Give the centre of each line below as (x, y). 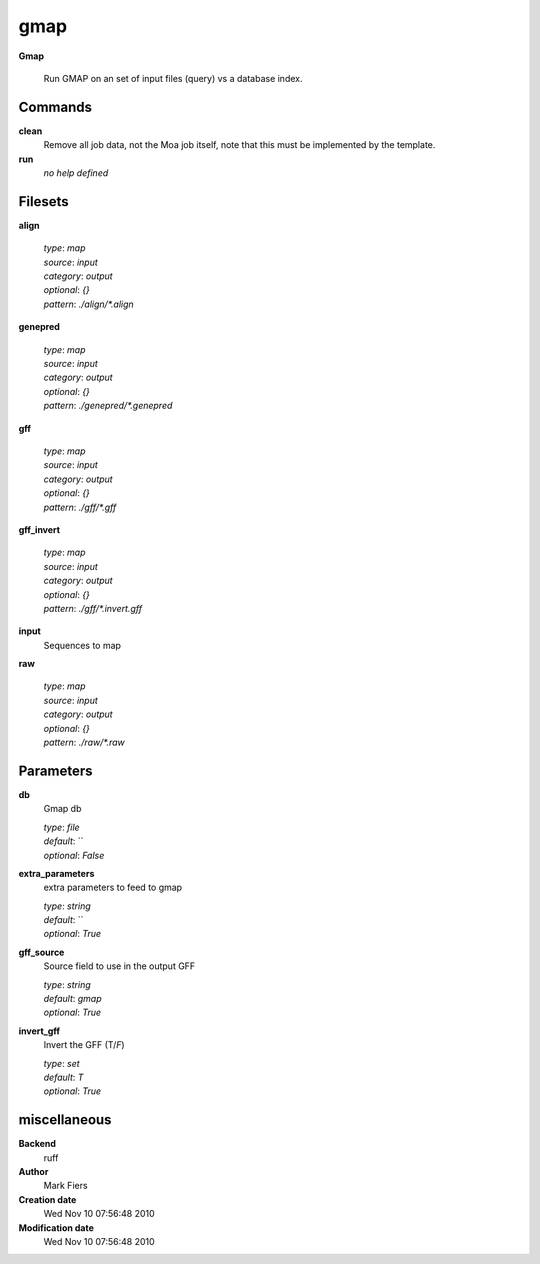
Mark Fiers (66, 1186)
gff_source (41, 952)
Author (33, 1172)
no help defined (76, 173)
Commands (55, 106)
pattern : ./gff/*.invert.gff (93, 608)
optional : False (74, 855)
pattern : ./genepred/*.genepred (108, 406)
